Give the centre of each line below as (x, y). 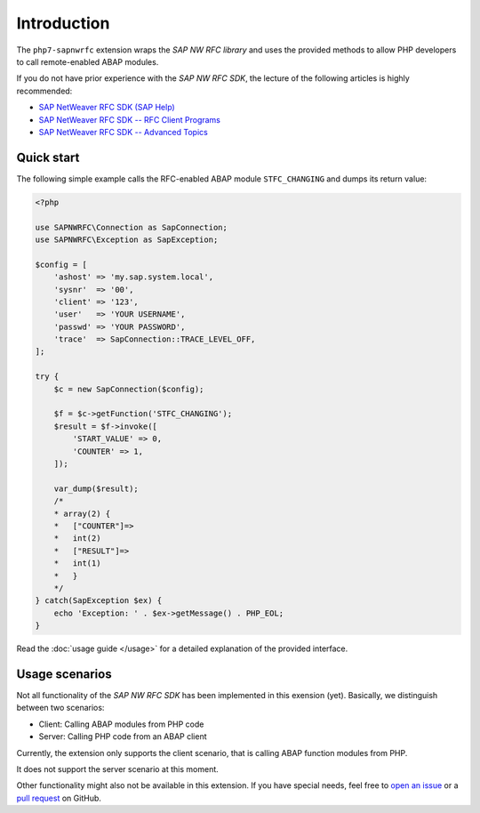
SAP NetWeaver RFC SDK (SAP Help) (107, 108)
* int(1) (77, 563)
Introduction (63, 23)
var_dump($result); (96, 488)
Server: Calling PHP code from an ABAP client (123, 737)
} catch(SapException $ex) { (99, 601)
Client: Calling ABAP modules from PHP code (121, 724)
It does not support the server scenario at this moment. (118, 769)
